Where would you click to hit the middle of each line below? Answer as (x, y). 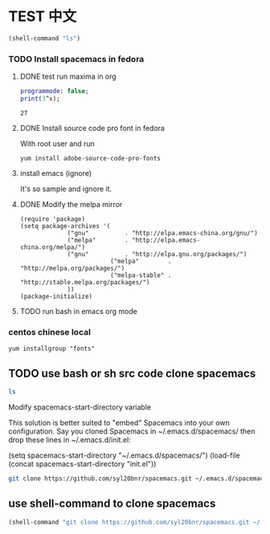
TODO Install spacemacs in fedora (76, 59)
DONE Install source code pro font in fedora (92, 128)
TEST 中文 (43, 16)
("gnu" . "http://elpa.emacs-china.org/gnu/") (163, 233)
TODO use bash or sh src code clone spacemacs (132, 373)
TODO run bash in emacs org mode (79, 311)
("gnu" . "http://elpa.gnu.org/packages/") (157, 254)
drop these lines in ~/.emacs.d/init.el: (70, 439)
